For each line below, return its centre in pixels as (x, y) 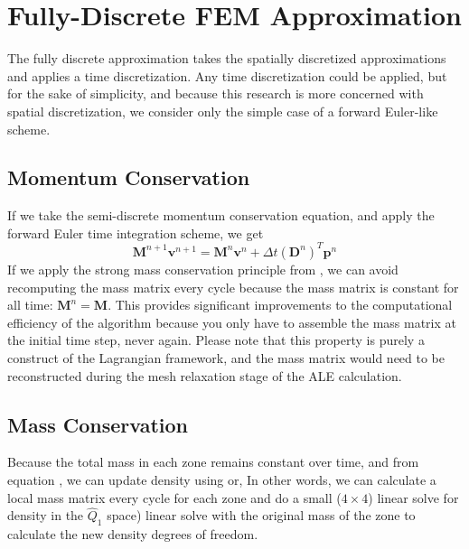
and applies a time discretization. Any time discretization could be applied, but (227, 75)
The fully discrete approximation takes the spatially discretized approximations (227, 58)
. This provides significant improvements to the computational (280, 305)
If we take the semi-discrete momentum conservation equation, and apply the (221, 215)
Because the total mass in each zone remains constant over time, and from (213, 462)
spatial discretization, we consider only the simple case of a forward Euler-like (223, 111)
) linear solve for (413, 497)
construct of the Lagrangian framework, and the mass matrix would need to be (226, 357)
